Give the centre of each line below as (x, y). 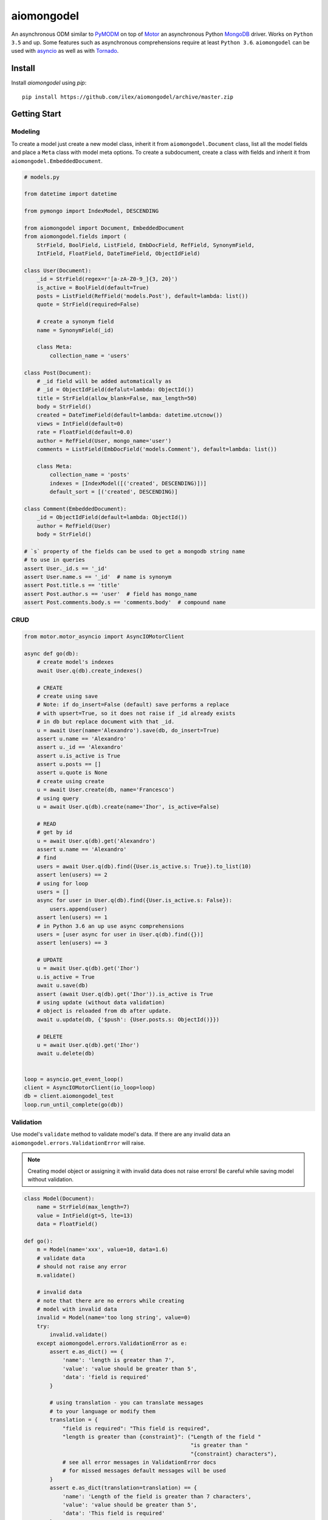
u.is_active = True (66, 977)
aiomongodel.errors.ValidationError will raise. (78, 1142)
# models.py (42, 177)
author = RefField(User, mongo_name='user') (104, 440)
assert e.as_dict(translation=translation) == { (123, 1488)
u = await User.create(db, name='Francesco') (106, 790)
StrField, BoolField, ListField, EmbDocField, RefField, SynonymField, (146, 245)
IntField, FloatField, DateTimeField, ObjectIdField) (118, 254)
